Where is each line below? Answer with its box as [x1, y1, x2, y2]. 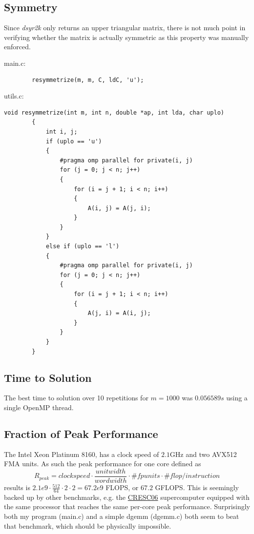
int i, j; [45, 128, 78, 135]
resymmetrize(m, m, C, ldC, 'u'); [32, 76, 144, 83]
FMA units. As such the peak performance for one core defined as [4, 458, 201, 469]
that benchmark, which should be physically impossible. [4, 520, 171, 531]
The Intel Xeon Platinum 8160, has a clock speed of [4, 449, 159, 459]
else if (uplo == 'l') [45, 243, 120, 250]
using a [226, 393, 248, 403]
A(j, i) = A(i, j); [87, 310, 151, 317]
